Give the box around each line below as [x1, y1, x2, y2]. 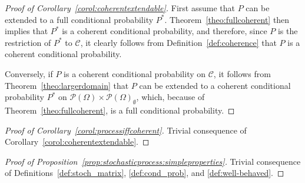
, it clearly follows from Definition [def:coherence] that [80, 36, 277, 48]
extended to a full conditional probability [5, 13, 154, 25]
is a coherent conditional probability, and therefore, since [62, 25, 267, 37]
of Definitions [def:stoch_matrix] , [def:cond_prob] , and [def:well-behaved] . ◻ [5, 167, 284, 179]
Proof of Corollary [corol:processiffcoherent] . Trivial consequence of [5, 124, 247, 136]
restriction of [5, 36, 51, 48]
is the [277, 25, 298, 37]
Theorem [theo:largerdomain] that [5, 79, 129, 91]
